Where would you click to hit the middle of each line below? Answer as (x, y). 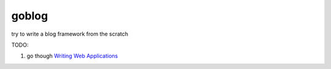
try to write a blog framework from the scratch (70, 34)
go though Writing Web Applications (72, 56)
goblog (30, 16)
